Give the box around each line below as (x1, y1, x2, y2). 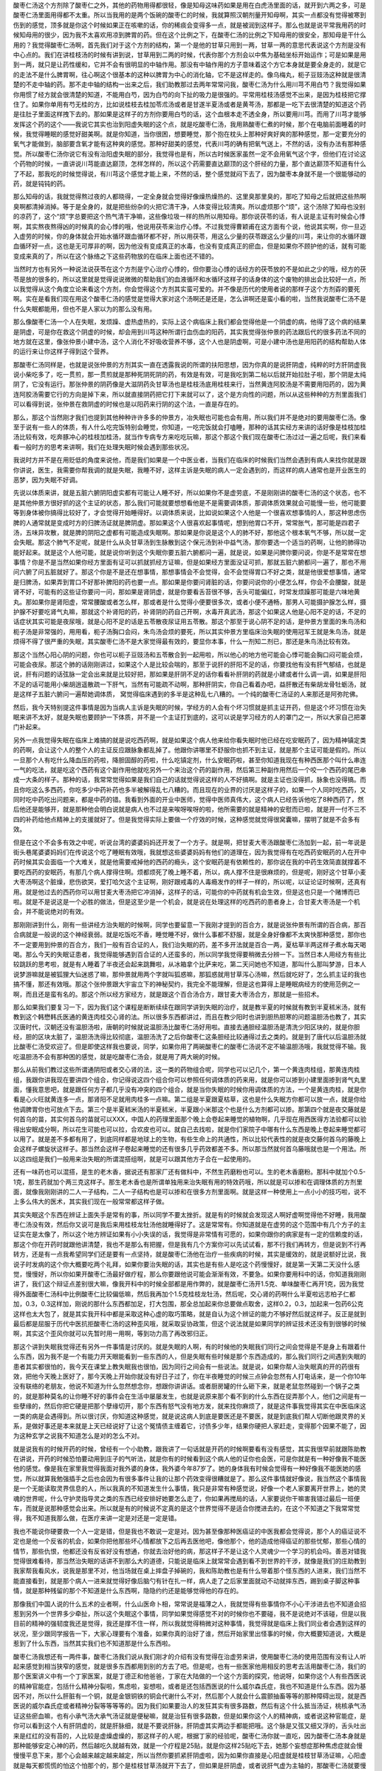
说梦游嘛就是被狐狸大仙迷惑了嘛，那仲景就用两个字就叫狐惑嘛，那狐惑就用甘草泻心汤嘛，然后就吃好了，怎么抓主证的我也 (13, 970, 366, 978)
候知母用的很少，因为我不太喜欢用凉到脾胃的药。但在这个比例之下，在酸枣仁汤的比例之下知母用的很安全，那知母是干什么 (13, 30, 366, 39)
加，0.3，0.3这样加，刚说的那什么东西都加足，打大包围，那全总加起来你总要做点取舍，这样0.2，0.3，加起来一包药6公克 (13, 1300, 364, 1308)
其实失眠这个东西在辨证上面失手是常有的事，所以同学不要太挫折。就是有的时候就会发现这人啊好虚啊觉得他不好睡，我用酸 (13, 1210, 366, 1218)
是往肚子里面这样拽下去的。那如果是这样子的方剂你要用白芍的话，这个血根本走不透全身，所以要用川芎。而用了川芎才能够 (13, 110, 366, 118)
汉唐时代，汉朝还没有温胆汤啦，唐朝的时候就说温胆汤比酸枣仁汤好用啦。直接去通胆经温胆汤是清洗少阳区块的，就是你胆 (13, 1022, 360, 1031)
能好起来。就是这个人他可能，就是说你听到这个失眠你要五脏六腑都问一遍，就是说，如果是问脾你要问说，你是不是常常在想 (13, 548, 366, 556)
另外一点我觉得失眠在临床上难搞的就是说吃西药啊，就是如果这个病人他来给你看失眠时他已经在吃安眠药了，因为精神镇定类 (13, 735, 366, 744)
